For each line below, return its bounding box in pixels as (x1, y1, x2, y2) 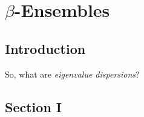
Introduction (5, 39, 86, 58)
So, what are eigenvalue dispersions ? (5, 67, 140, 80)
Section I (5, 97, 62, 116)
